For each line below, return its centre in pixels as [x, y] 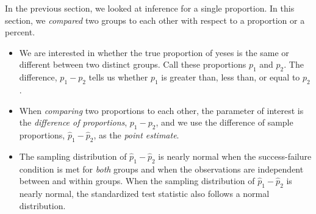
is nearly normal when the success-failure [235, 156]
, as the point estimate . [136, 134]
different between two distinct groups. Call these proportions [133, 64]
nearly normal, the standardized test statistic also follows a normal [144, 193]
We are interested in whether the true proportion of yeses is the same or [154, 52]
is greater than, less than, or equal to [231, 77]
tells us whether [118, 77]
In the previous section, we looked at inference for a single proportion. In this [150, 8]
